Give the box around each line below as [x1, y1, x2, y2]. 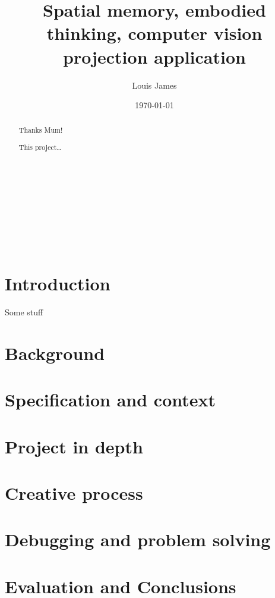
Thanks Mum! [18, 125, 63, 135]
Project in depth [5, 434, 143, 458]
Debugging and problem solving [5, 527, 271, 552]
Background [5, 340, 105, 365]
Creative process [5, 481, 143, 505]
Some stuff [5, 306, 43, 318]
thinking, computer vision [46, 21, 263, 45]
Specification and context [5, 387, 216, 412]
